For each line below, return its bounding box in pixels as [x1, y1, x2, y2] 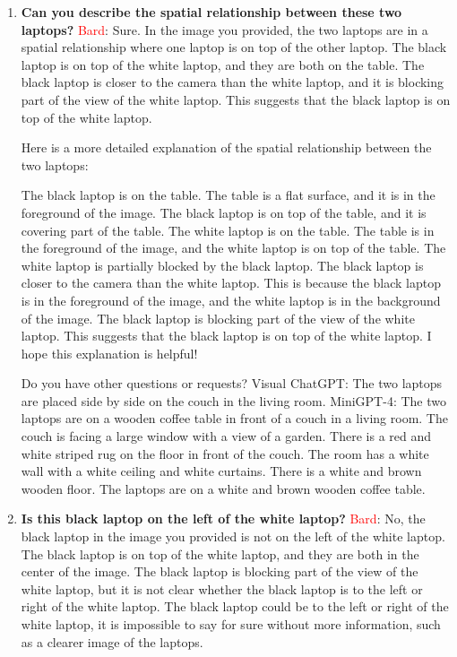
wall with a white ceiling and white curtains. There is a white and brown [21, 462, 422, 480]
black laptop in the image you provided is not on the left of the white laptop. [21, 527, 445, 546]
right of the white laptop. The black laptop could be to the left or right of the [21, 597, 449, 616]
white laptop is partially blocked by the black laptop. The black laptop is [21, 255, 424, 274]
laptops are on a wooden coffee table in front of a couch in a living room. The [21, 409, 448, 428]
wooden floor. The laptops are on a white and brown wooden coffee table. [21, 479, 426, 497]
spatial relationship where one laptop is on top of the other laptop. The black [21, 38, 447, 56]
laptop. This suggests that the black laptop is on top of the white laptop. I [21, 326, 432, 345]
